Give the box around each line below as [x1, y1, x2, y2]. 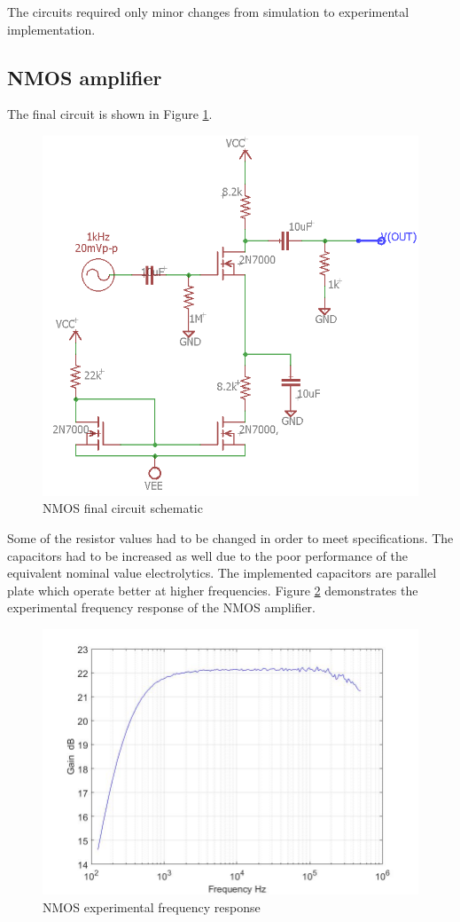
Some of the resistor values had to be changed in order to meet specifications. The [7, 529, 454, 548]
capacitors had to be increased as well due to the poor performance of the [7, 546, 408, 564]
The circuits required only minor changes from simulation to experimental [7, 3, 409, 20]
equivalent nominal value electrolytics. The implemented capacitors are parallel [7, 563, 437, 582]
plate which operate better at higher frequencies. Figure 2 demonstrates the [7, 580, 418, 599]
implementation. [7, 20, 96, 38]
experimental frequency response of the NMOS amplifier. [7, 598, 316, 617]
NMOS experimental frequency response [43, 897, 261, 916]
